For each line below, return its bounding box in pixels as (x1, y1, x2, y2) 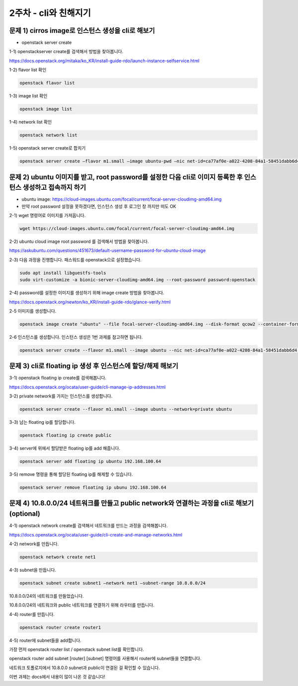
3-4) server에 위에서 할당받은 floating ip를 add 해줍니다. (9, 445, 121, 452)
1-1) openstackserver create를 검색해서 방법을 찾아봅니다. (9, 49, 124, 55)
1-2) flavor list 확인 (9, 67, 47, 73)
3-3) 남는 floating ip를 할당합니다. (9, 419, 76, 425)
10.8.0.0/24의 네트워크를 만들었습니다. (9, 593, 84, 599)
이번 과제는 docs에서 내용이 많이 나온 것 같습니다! (9, 674, 105, 680)
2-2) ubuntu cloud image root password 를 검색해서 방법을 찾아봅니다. (9, 238, 149, 244)
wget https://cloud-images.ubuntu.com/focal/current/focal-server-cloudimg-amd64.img (19, 226, 234, 231)
